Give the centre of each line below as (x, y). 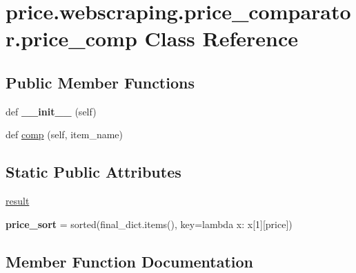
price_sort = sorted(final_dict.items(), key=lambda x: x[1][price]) (149, 224)
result (18, 201)
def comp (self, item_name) (65, 134)
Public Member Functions (100, 82)
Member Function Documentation (130, 261)
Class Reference (221, 38)
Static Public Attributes (93, 172)
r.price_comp (71, 38)
